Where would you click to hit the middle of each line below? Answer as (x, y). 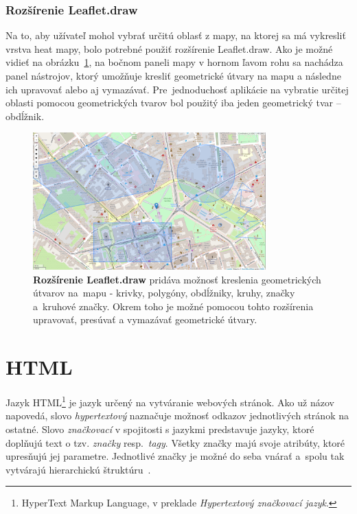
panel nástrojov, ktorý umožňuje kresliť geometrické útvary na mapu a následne (173, 75)
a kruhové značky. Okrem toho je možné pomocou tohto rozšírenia (173, 306)
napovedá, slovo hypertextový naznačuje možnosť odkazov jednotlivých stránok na (177, 416)
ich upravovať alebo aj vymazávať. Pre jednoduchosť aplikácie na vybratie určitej (177, 89)
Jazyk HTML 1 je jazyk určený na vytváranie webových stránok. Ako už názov (170, 401)
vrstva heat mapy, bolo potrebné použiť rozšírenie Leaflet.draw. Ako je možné (169, 48)
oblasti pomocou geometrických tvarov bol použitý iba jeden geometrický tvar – (173, 103)
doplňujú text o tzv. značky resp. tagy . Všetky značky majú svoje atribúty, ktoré (175, 442)
